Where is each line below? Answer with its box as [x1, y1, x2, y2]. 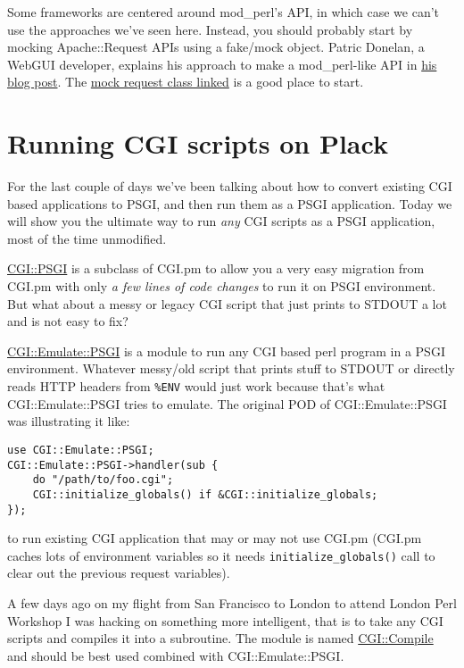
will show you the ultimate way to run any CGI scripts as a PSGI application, [7, 212, 435, 230]
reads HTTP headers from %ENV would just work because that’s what [7, 377, 385, 396]
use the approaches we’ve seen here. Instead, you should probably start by [7, 20, 413, 38]
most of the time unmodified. [7, 229, 167, 247]
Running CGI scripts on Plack [7, 125, 388, 162]
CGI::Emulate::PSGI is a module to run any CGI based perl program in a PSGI [7, 341, 445, 360]
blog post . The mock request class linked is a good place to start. [7, 72, 364, 91]
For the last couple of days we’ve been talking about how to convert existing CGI [7, 177, 452, 196]
